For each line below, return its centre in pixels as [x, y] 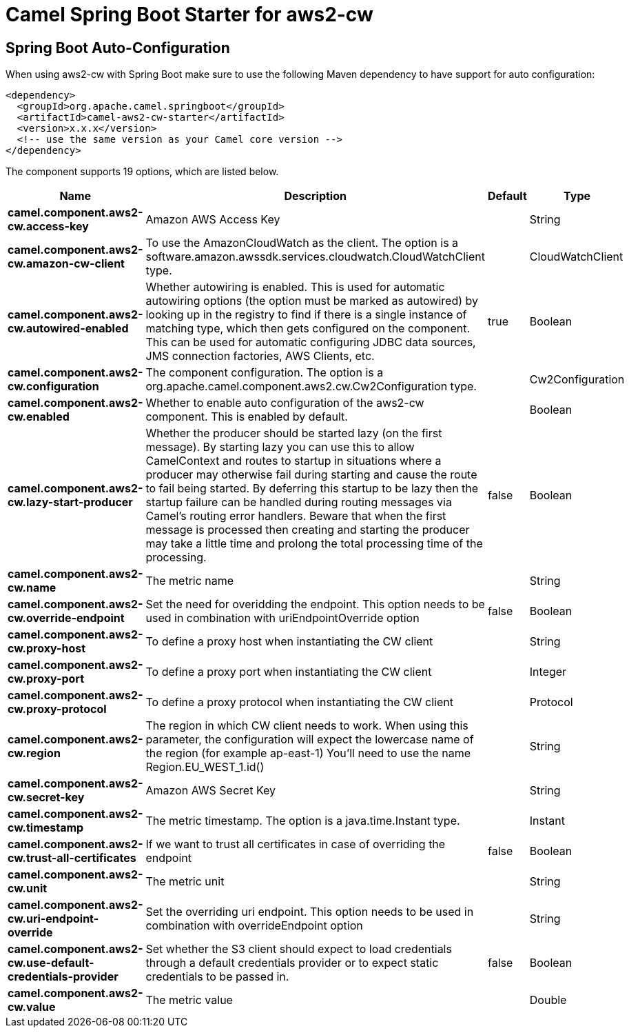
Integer [548, 672]
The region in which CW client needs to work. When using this [307, 726]
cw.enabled [39, 417]
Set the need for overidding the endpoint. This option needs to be [315, 604]
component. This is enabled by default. [247, 417]
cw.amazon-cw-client [66, 264]
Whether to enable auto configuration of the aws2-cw [285, 403]
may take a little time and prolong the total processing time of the [314, 544]
